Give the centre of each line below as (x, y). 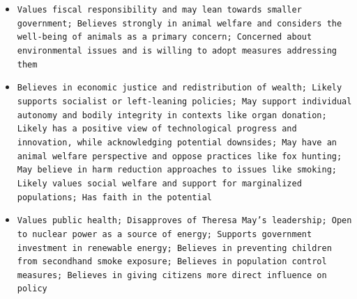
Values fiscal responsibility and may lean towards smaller (159, 10)
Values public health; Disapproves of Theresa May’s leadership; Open (184, 221)
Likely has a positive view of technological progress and (157, 129)
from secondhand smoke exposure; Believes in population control (172, 262)
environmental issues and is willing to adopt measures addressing (177, 50)
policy (32, 289)
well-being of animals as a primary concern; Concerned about (165, 37)
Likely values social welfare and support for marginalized (159, 183)
